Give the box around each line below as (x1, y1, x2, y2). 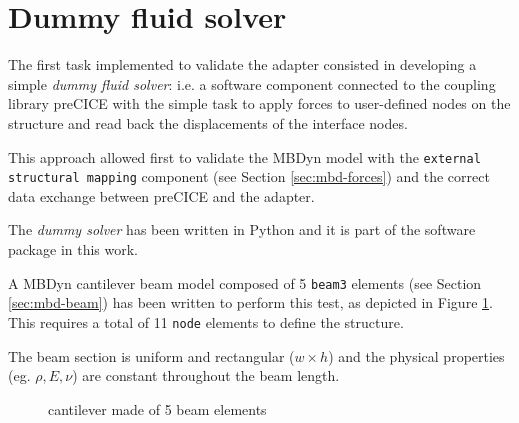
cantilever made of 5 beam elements (48, 398, 267, 419)
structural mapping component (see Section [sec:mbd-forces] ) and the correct (8, 166, 490, 187)
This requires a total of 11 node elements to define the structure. (8, 311, 404, 332)
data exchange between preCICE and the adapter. (8, 185, 315, 206)
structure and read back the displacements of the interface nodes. (8, 112, 408, 133)
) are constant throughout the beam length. (72, 365, 340, 386)
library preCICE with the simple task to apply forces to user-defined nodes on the (8, 93, 511, 114)
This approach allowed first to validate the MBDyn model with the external (8, 146, 481, 167)
